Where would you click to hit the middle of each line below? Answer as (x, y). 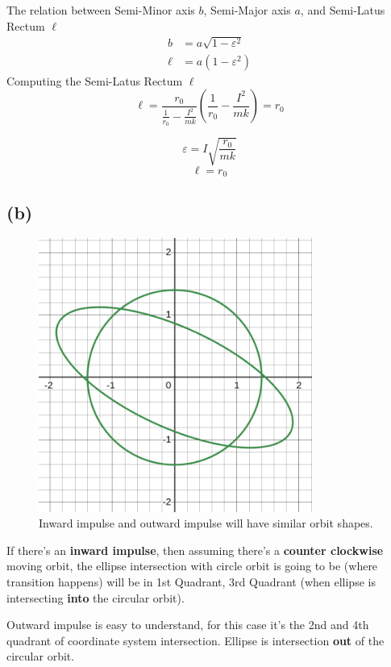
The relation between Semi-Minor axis (101, 10)
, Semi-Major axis (247, 10)
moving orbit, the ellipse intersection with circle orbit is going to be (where (192, 566)
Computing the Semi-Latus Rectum (95, 80)
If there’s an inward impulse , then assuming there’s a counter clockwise (195, 550)
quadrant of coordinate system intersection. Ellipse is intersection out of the (195, 640)
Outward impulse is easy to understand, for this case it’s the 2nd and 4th (188, 625)
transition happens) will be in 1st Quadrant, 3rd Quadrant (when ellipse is (191, 581)
